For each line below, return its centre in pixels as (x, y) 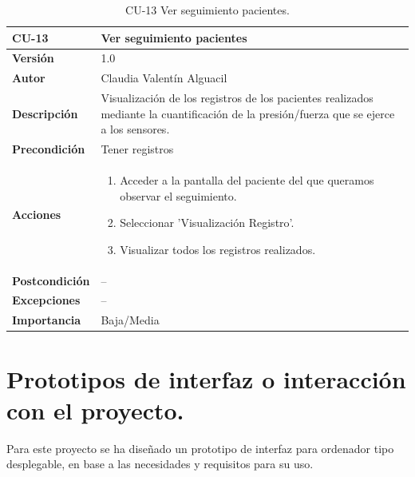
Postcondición (51, 280)
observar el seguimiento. (178, 195)
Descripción (45, 113)
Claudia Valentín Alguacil (164, 78)
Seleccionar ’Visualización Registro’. (207, 223)
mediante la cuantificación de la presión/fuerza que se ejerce (248, 113)
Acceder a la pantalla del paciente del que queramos (247, 180)
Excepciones (46, 300)
